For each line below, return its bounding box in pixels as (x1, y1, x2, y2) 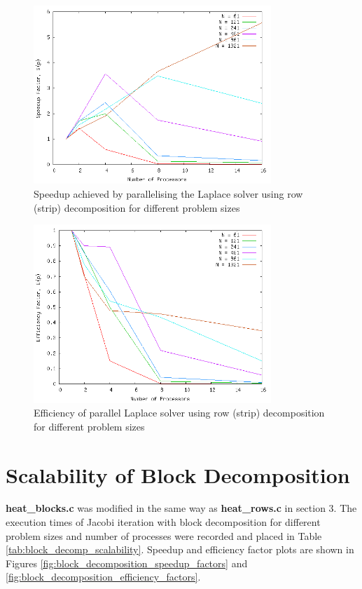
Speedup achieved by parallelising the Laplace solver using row (34, 186, 303, 201)
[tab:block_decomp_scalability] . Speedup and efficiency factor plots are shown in (6, 542, 354, 557)
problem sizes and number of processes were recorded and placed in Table (6, 528, 322, 543)
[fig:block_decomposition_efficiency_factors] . (6, 569, 201, 584)
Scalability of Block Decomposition (6, 460, 350, 489)
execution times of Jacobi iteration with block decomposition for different (6, 515, 321, 529)
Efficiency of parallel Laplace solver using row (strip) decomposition (34, 405, 325, 420)
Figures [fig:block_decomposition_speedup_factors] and (6, 555, 248, 570)
